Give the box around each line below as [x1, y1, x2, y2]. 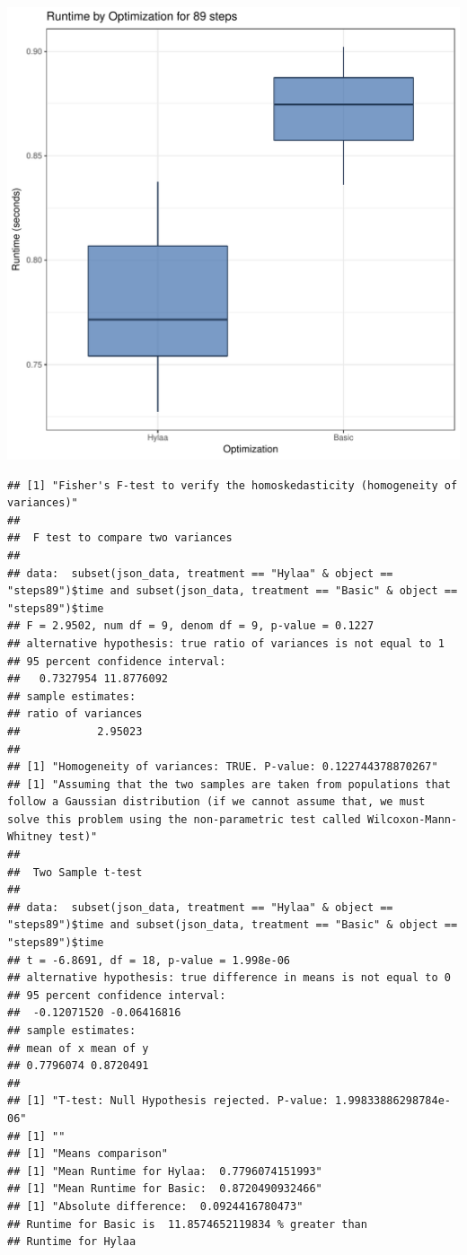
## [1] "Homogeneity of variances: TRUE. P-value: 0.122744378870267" [7, 760, 438, 774]
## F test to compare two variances [7, 531, 233, 545]
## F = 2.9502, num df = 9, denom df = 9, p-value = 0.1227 [7, 619, 374, 633]
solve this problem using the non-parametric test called [7, 812, 361, 826]
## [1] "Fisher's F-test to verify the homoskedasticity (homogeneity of [7, 478, 458, 492]
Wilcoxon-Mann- [366, 812, 458, 826]
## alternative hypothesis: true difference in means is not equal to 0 [7, 971, 451, 985]
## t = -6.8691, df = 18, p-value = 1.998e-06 [7, 953, 290, 967]
